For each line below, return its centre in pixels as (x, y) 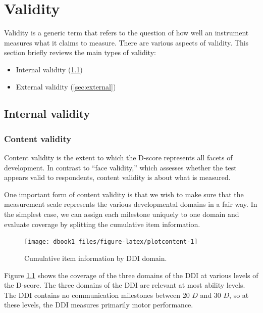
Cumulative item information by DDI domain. (96, 258)
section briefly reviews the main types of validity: (80, 52)
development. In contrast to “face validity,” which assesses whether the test (120, 167)
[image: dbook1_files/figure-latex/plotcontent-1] (111, 242)
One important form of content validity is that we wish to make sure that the (124, 194)
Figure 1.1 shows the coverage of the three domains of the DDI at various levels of (131, 275)
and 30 (211, 295)
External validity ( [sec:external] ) (66, 86)
